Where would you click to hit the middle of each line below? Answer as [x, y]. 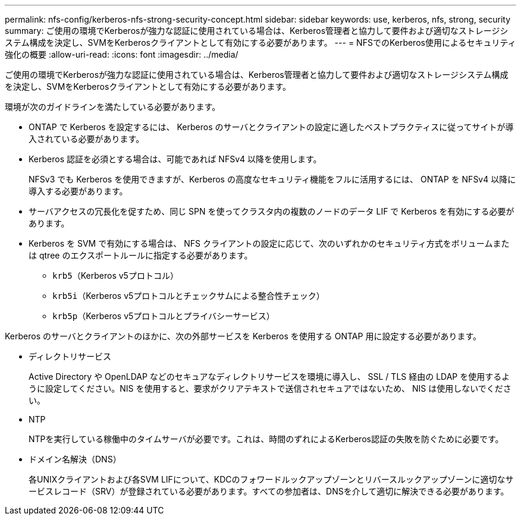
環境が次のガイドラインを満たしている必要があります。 [113, 107]
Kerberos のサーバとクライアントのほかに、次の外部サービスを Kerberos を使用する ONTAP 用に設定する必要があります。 [243, 336]
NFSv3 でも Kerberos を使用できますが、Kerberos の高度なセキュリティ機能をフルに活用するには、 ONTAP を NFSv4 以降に [272, 179]
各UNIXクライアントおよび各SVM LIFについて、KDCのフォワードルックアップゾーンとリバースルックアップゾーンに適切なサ [271, 479]
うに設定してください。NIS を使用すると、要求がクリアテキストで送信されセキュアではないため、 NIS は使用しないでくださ [270, 388]
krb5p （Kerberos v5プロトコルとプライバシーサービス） [164, 316]
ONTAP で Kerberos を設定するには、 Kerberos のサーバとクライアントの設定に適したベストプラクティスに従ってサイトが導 [271, 127]
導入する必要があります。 [78, 191]
